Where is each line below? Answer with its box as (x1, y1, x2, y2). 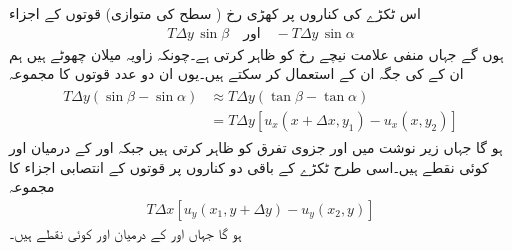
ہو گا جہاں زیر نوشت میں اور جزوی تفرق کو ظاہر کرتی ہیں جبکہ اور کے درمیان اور (9, 136, 503, 157)
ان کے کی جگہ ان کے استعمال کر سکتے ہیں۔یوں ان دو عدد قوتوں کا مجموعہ (9, 63, 464, 84)
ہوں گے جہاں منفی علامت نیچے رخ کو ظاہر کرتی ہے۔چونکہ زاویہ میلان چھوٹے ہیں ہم (9, 43, 504, 64)
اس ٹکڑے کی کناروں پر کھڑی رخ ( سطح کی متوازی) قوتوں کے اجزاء (9, 3, 421, 23)
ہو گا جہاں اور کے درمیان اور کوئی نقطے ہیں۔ (9, 222, 242, 243)
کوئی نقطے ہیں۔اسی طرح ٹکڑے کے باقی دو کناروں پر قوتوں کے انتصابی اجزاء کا (9, 156, 489, 177)
